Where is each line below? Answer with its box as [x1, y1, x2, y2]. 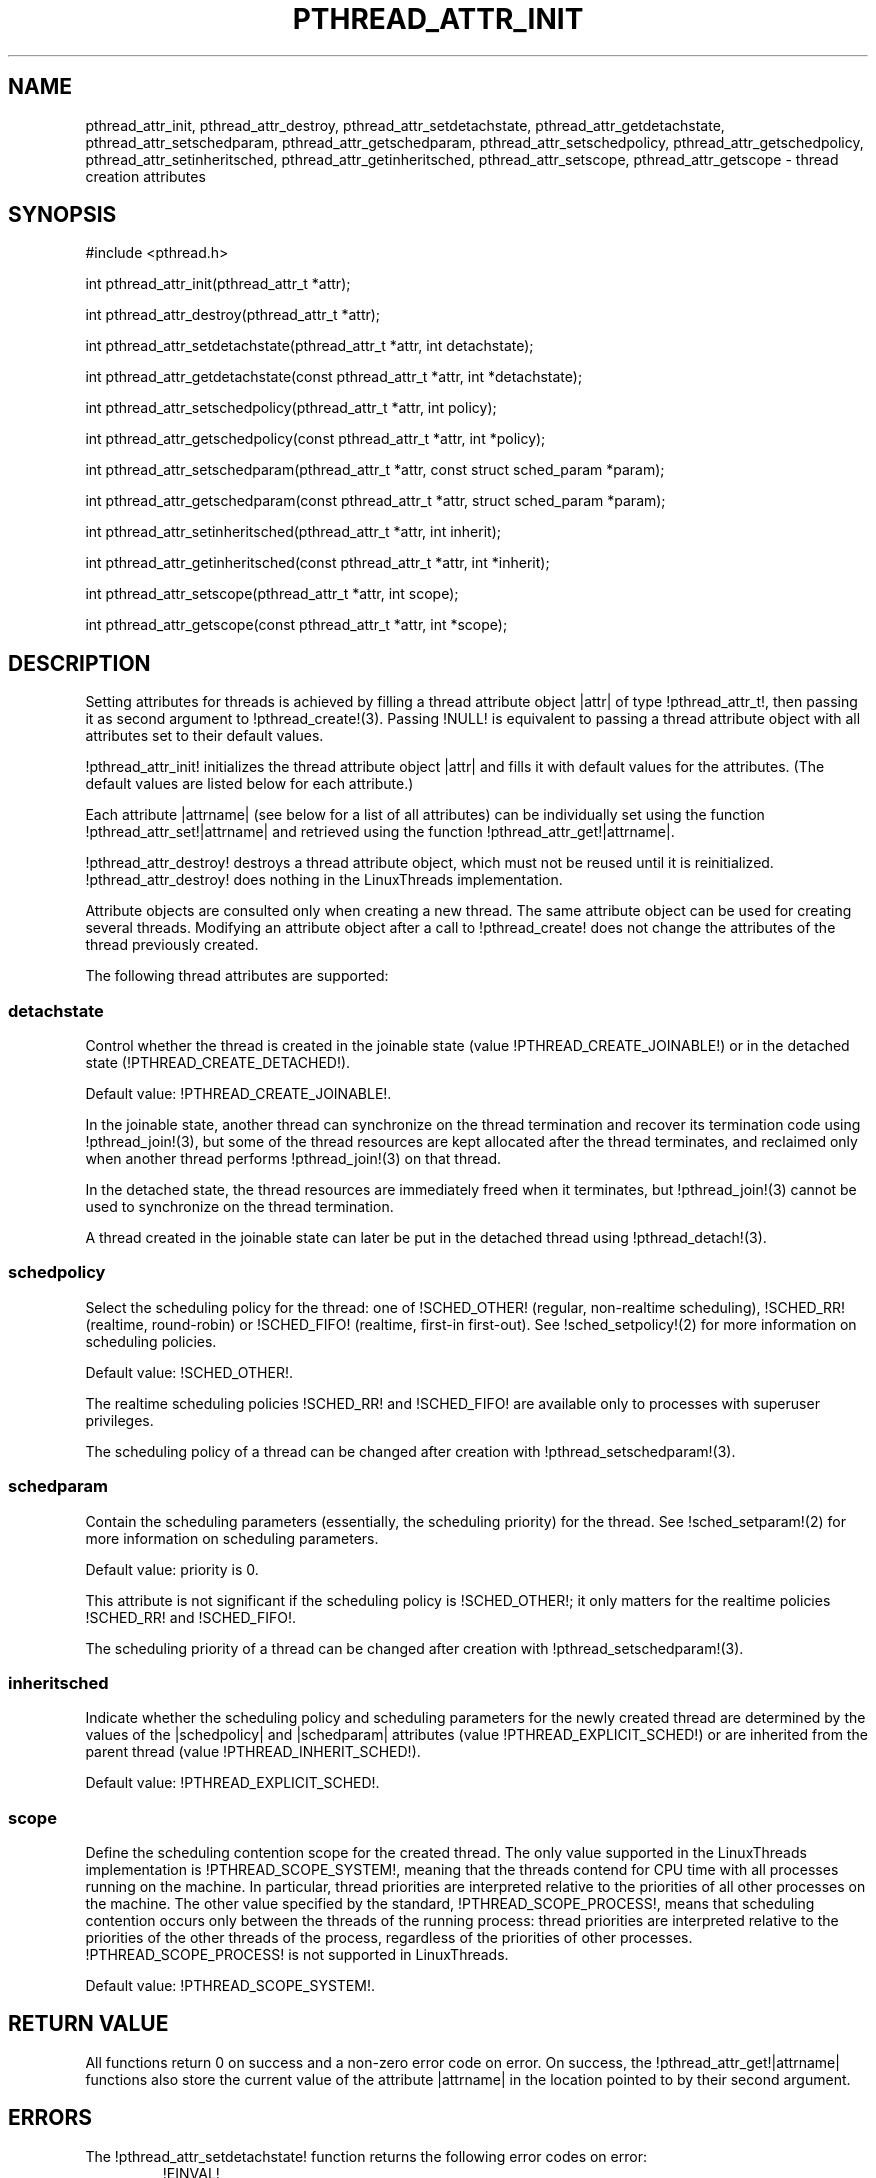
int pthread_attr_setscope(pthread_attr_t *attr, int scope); [85, 585, 459, 603]
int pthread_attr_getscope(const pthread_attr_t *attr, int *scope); [85, 616, 508, 634]
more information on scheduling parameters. [85, 1529, 379, 1547]
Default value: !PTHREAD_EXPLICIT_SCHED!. [85, 1774, 380, 1792]
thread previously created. [85, 936, 259, 954]
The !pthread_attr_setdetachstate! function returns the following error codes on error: [85, 2147, 647, 2165]
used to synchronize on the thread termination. [85, 1198, 394, 1216]
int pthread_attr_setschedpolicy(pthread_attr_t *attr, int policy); [85, 399, 497, 417]
